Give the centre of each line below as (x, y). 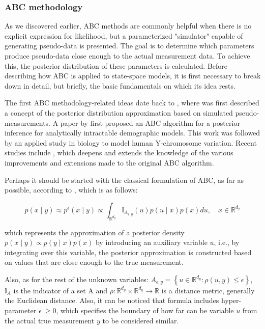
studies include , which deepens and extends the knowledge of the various (119, 153)
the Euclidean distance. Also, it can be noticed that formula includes (112, 300)
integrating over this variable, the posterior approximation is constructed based (128, 252)
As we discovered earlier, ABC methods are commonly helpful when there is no (128, 26)
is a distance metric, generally (208, 290)
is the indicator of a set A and (61, 290)
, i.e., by (227, 242)
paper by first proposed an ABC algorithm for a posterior (150, 122)
